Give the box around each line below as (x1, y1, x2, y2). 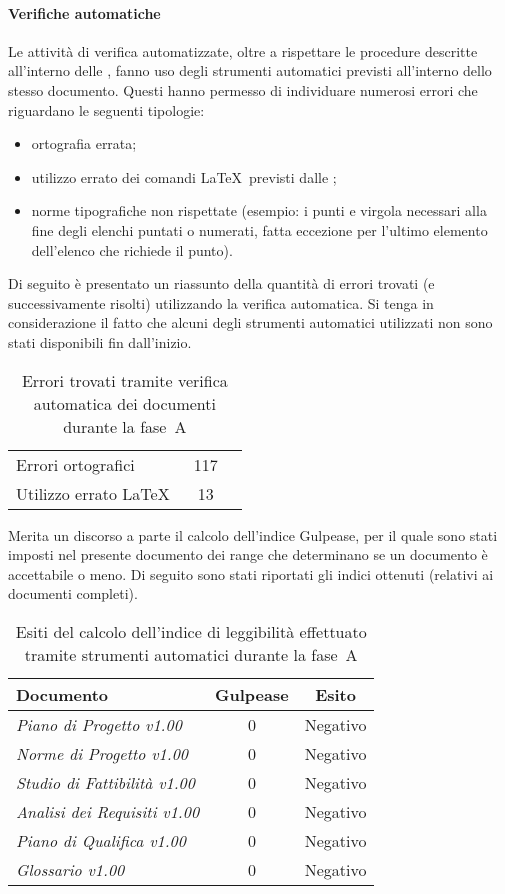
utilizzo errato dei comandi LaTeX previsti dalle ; (31, 166, 337, 187)
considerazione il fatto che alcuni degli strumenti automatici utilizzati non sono (8, 312, 493, 333)
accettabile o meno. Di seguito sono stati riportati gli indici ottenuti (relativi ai (8, 563, 494, 584)
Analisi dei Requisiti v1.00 (16, 799, 200, 823)
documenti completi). (8, 583, 138, 604)
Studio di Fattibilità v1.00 (16, 770, 195, 794)
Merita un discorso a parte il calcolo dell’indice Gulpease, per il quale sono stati (8, 524, 498, 545)
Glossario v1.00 (16, 857, 125, 881)
